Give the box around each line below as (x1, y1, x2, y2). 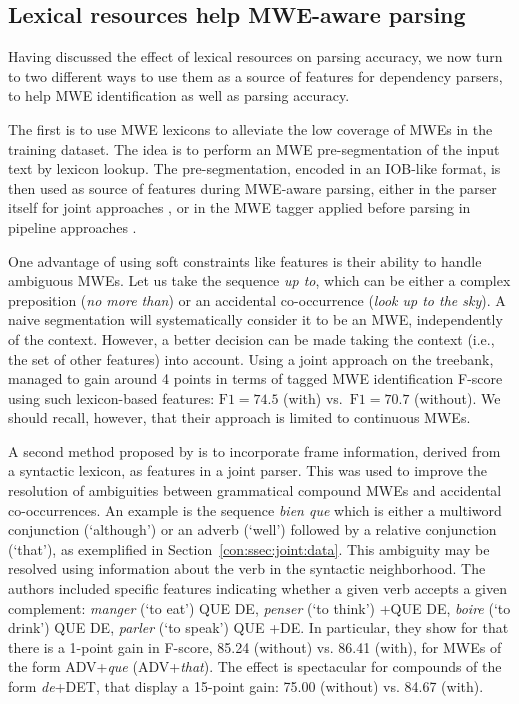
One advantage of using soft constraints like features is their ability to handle (8, 250, 482, 271)
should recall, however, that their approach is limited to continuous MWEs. (8, 407, 471, 428)
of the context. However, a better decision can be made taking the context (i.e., (8, 328, 495, 349)
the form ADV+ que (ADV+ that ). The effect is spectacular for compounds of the (8, 656, 502, 677)
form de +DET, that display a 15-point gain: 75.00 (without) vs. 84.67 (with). (8, 676, 484, 697)
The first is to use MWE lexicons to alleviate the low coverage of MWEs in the (8, 118, 493, 139)
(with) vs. (283, 387, 343, 408)
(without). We (414, 387, 501, 408)
